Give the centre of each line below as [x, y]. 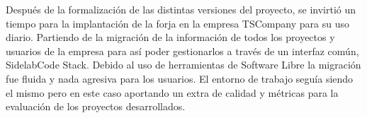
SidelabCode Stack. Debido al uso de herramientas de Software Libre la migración [183, 65]
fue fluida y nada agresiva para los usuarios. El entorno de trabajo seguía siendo [180, 78]
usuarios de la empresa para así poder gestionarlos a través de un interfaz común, [182, 51]
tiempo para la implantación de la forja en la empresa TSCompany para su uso [177, 23]
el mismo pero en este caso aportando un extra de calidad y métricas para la [172, 92]
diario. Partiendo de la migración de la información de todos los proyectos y [170, 37]
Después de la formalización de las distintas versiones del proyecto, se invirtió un [181, 9]
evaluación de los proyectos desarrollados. [96, 106]
